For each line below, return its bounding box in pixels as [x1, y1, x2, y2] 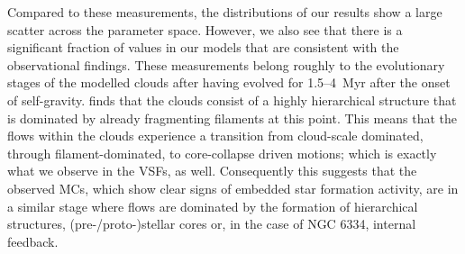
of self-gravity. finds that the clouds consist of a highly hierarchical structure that [7, 90, 457, 109]
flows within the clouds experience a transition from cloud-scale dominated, [7, 126, 424, 145]
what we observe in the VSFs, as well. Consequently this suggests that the [7, 161, 417, 180]
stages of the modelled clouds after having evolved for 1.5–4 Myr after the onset [7, 73, 451, 92]
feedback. [7, 231, 59, 250]
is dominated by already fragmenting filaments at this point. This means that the [7, 108, 458, 127]
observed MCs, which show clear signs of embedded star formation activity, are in [7, 178, 459, 197]
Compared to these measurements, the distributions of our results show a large [7, 3, 442, 21]
